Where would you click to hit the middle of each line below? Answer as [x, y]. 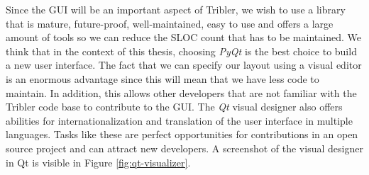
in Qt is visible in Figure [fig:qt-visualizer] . [98, 162]
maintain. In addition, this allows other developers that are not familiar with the [181, 92]
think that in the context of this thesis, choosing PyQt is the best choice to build [181, 51]
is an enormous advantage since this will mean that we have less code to [163, 78]
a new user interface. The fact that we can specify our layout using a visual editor [184, 65]
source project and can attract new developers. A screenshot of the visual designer [184, 148]
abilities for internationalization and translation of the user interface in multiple [179, 120]
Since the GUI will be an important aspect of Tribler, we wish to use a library [176, 9]
